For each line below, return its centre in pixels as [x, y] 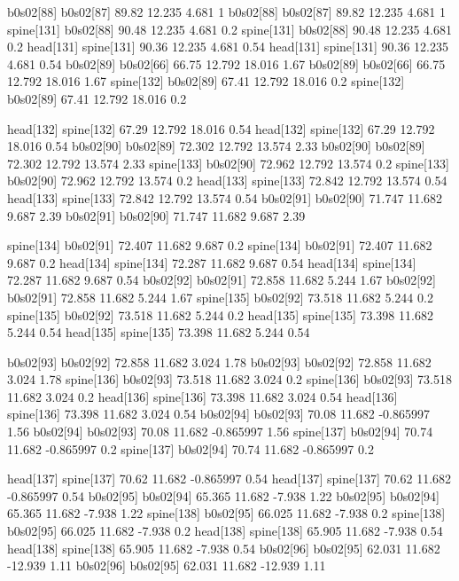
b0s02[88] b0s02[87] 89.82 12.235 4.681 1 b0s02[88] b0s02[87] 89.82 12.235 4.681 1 [226, 12]
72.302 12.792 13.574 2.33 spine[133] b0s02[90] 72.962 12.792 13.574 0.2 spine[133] [228, 163]
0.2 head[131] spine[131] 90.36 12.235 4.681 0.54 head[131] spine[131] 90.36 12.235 [228, 47]
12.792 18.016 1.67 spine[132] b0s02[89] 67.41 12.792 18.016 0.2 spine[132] [206, 81]
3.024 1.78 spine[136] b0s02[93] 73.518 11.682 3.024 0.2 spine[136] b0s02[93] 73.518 [229, 379]
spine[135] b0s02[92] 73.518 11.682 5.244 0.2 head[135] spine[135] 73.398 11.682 [220, 314]
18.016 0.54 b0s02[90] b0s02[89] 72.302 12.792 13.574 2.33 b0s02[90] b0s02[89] [216, 146]
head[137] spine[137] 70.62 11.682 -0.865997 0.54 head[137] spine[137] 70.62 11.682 [229, 479]
